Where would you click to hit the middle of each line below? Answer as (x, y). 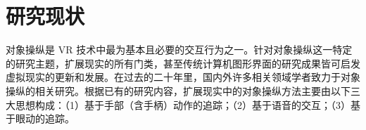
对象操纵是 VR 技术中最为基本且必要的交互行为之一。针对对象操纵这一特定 (179, 50)
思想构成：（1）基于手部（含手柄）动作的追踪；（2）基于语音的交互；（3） (183, 104)
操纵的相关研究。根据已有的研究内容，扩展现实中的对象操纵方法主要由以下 (178, 90)
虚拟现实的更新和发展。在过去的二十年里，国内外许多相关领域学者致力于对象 (183, 77)
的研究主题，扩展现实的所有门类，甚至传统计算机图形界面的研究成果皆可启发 (183, 63)
